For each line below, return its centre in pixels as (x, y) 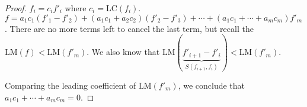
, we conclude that (212, 85)
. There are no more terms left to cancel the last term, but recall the (129, 28)
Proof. (16, 8)
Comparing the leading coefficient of (71, 85)
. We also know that (123, 52)
